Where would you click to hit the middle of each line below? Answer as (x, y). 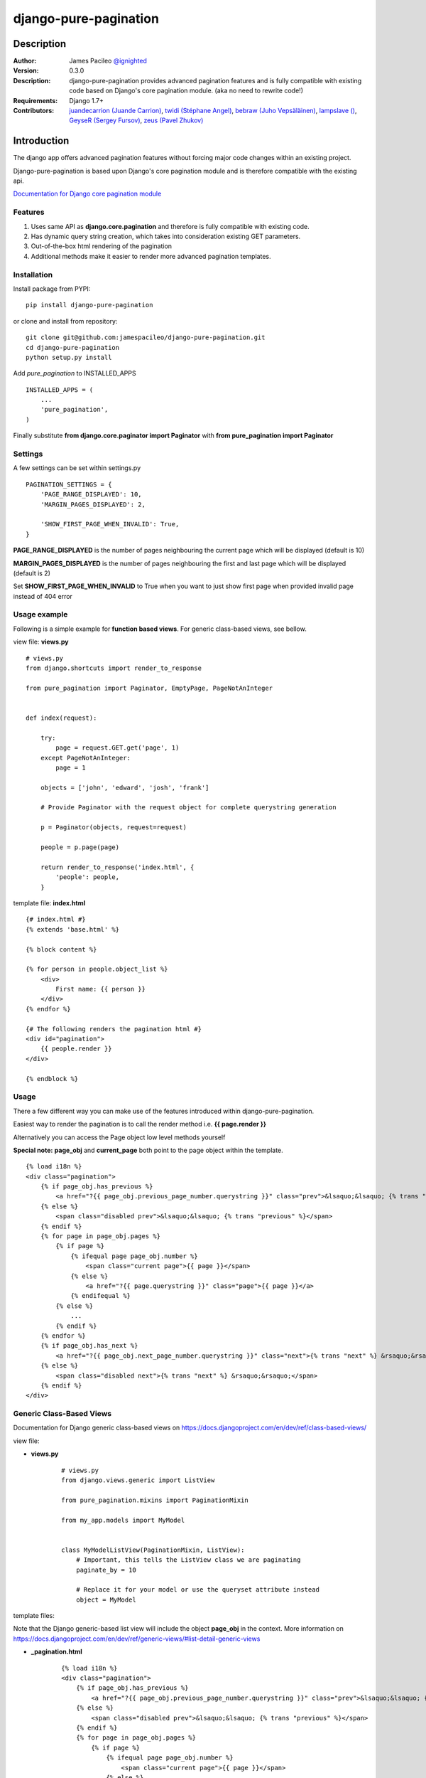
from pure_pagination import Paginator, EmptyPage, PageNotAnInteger (149, 688)
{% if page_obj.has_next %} (89, 1346)
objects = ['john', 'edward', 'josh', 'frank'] (125, 787)
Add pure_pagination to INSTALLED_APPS (75, 373)
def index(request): (61, 718)
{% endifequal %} (101, 1296)
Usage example (40, 614)
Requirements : (35, 100)
